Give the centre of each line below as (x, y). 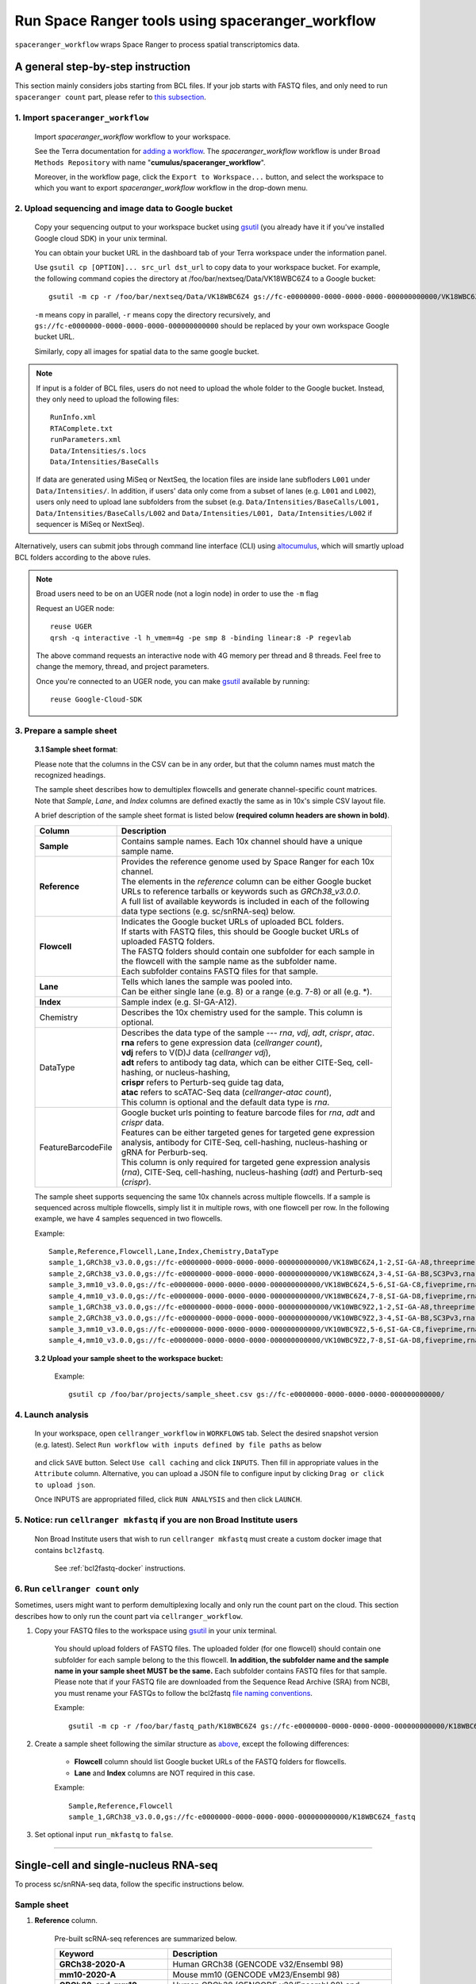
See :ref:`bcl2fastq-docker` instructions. (120, 1568)
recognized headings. (70, 775)
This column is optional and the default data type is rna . (225, 1102)
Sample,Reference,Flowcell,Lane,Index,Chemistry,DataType (164, 1252)
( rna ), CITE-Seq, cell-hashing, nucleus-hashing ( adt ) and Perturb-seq (252, 1172)
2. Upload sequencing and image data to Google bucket (124, 209)
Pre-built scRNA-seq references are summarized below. (146, 1938)
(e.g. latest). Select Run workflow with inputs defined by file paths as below (178, 1444)
